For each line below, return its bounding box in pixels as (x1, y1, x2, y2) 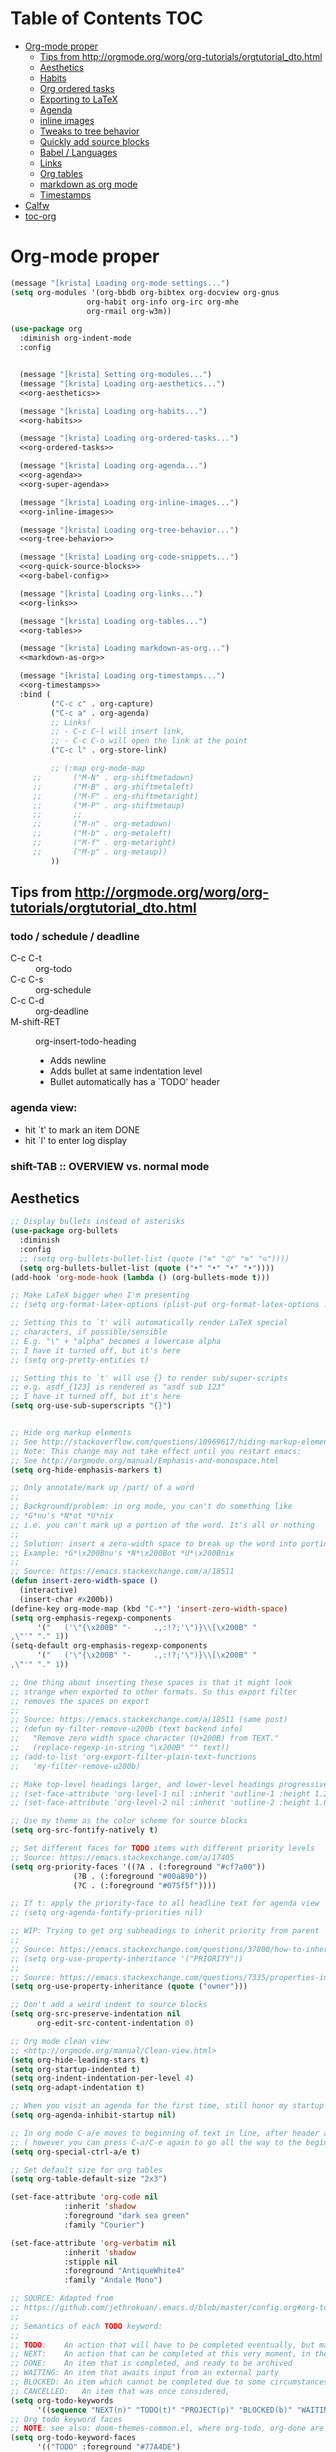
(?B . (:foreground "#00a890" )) (73, 1871, 208, 1881)
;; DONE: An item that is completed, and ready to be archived (10, 2358, 293, 2369)
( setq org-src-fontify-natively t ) (10, 1825, 159, 1836)
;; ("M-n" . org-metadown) (32, 819, 172, 829)
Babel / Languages (39, 146, 118, 158)
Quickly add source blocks (39, 135, 150, 147)
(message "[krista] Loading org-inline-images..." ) (19, 497, 240, 507)
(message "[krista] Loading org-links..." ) (19, 588, 203, 599)
